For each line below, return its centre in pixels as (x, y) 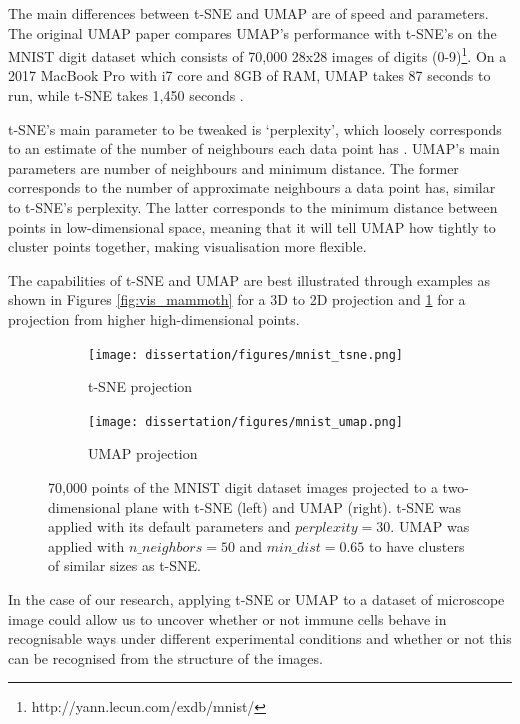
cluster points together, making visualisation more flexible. (187, 246)
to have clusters (417, 545)
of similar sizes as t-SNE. (124, 565)
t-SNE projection (140, 386)
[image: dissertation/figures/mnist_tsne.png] (245, 354)
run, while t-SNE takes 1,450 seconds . (126, 95)
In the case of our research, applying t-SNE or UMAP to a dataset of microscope (256, 599)
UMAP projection (143, 453)
